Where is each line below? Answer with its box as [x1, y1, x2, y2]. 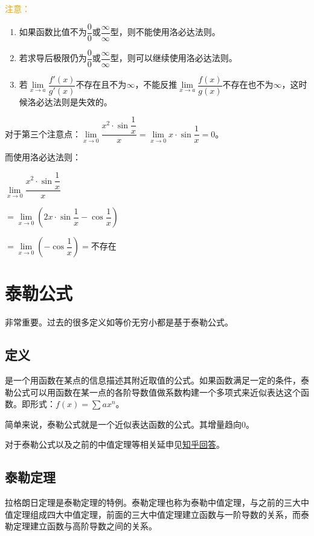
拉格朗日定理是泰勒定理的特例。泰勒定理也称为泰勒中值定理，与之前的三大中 [5, 496, 309, 509]
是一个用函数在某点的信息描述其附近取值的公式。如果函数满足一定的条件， [5, 374, 301, 387]
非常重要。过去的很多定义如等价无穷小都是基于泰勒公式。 [5, 316, 233, 328]
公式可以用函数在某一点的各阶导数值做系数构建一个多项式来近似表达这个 [13, 385, 301, 398]
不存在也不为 [222, 78, 274, 91]
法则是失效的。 [53, 95, 112, 108]
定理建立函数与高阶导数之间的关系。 [13, 520, 157, 532]
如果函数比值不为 [19, 25, 87, 38]
